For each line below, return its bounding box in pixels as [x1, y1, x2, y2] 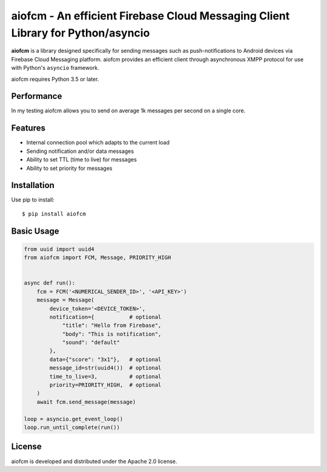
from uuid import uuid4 [24, 246, 95, 252]
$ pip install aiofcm [22, 210, 86, 217]
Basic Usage [11, 226, 59, 236]
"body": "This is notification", [62, 331, 162, 337]
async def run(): [24, 280, 76, 286]
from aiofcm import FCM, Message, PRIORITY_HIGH [24, 254, 171, 261]
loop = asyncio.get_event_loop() [24, 416, 124, 422]
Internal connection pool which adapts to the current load [26, 139, 170, 146]
